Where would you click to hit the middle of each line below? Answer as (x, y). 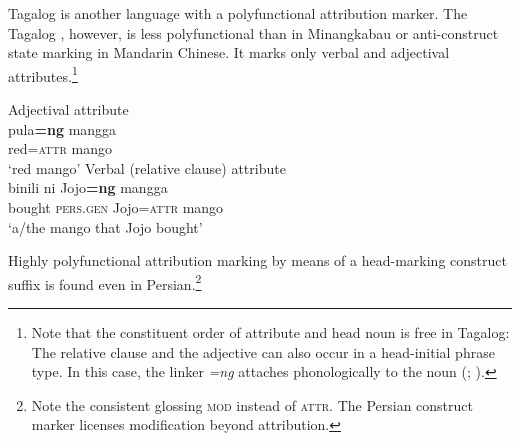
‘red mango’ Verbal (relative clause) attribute (147, 167)
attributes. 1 (43, 74)
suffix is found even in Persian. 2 (105, 282)
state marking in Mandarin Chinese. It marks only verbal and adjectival (229, 52)
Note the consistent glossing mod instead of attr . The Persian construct (252, 404)
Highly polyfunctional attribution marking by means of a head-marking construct (257, 260)
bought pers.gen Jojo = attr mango (116, 207)
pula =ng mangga (62, 128)
